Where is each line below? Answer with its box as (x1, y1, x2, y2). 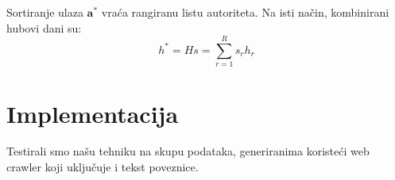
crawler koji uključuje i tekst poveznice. (6, 159, 199, 175)
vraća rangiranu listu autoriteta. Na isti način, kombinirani (101, 4, 389, 20)
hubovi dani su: (6, 19, 82, 36)
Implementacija (6, 97, 179, 129)
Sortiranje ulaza (6, 4, 83, 20)
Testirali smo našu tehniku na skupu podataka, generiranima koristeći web (6, 143, 370, 159)
